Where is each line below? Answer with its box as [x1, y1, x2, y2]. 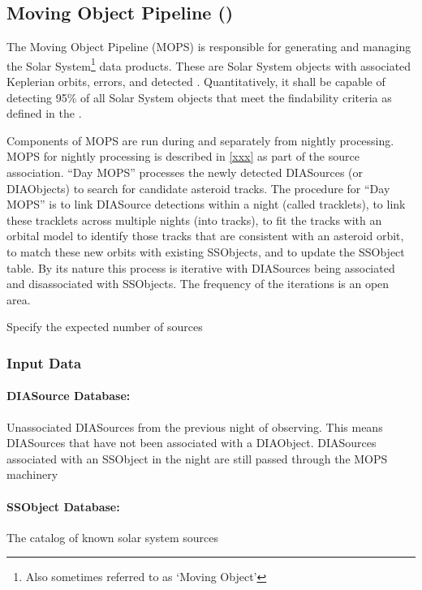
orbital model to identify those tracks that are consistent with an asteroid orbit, [6, 227, 404, 244]
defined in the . [6, 105, 82, 122]
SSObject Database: [6, 497, 120, 515]
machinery [6, 466, 58, 483]
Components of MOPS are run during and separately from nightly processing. [6, 131, 394, 149]
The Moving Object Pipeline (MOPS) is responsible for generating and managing [6, 38, 411, 55]
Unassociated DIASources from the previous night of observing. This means [6, 418, 383, 435]
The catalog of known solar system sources [6, 528, 218, 545]
